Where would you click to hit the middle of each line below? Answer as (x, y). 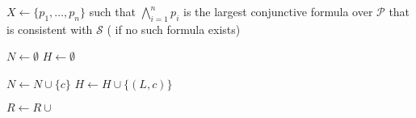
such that (112, 11)
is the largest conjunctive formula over (278, 11)
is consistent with (50, 29)
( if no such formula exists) (174, 29)
